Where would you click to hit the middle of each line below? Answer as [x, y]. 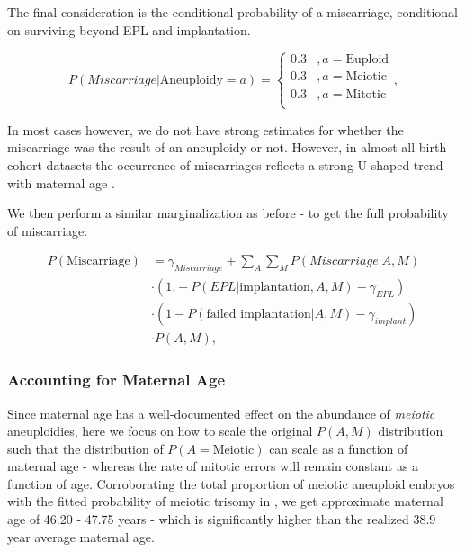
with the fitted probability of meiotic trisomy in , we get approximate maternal [225, 501]
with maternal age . [61, 182]
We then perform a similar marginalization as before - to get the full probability [228, 213]
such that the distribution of [85, 448]
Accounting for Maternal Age [116, 380]
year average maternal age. [81, 536]
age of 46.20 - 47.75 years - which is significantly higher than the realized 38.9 [222, 519]
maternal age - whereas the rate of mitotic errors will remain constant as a [213, 466]
